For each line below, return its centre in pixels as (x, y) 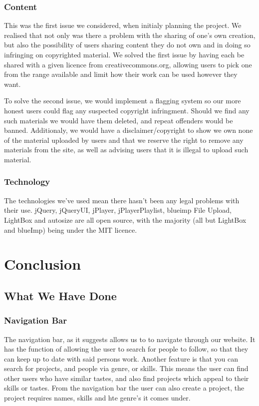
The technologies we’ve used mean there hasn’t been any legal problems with (122, 200)
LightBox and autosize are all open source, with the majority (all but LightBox (125, 219)
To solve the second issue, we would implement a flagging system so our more (123, 101)
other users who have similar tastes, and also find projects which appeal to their (127, 378)
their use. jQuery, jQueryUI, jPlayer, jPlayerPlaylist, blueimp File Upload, (118, 210)
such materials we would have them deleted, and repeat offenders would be (119, 120)
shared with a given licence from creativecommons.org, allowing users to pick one (128, 64)
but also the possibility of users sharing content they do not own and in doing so (127, 45)
